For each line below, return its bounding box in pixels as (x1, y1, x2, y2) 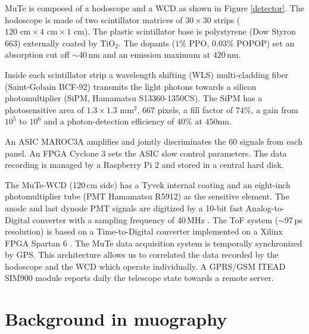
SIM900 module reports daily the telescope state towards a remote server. (5, 271, 274, 284)
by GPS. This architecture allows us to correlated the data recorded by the (5, 248, 279, 261)
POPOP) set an (236, 36, 295, 49)
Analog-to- (245, 201, 285, 214)
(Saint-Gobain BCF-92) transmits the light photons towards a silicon (5, 80, 257, 92)
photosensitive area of (5, 103, 84, 116)
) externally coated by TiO (17, 36, 116, 49)
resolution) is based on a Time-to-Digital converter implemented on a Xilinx (5, 225, 283, 238)
